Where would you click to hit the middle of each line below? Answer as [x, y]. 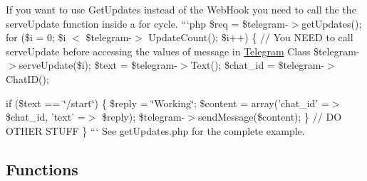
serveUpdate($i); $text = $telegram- [98, 65]
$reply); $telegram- [143, 117]
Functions [42, 169]
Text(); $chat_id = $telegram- [257, 65]
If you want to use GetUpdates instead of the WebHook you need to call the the [181, 9]
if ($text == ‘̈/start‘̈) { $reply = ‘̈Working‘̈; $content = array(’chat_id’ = [167, 103]
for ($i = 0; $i [36, 37]
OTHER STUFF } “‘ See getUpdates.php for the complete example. [155, 130]
